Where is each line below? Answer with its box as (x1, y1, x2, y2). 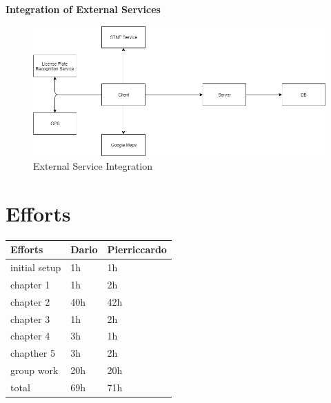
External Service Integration (33, 158, 152, 173)
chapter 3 (10, 311, 50, 326)
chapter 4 (10, 328, 50, 343)
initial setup (10, 259, 61, 274)
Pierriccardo (107, 242, 167, 257)
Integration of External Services (6, 2, 161, 16)
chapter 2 (10, 294, 50, 308)
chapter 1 (10, 277, 50, 291)
